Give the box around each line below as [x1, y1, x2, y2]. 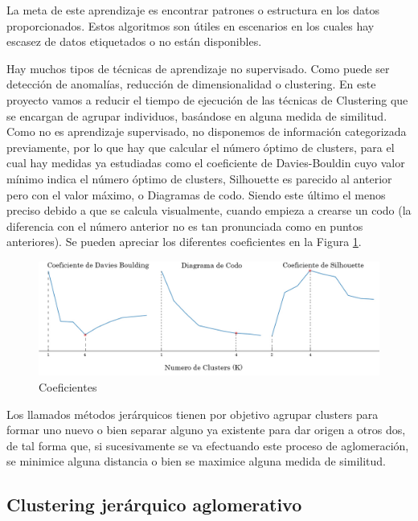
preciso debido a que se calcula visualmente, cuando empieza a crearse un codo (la [6, 202, 412, 219]
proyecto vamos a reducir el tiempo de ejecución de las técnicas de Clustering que [6, 91, 408, 108]
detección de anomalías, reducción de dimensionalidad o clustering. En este [6, 76, 376, 92]
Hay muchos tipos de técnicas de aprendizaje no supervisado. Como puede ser [6, 59, 390, 76]
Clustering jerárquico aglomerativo [6, 492, 302, 517]
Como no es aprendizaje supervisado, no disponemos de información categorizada [6, 123, 407, 140]
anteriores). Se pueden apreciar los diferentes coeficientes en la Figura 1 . [6, 233, 362, 250]
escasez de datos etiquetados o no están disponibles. [6, 33, 262, 50]
